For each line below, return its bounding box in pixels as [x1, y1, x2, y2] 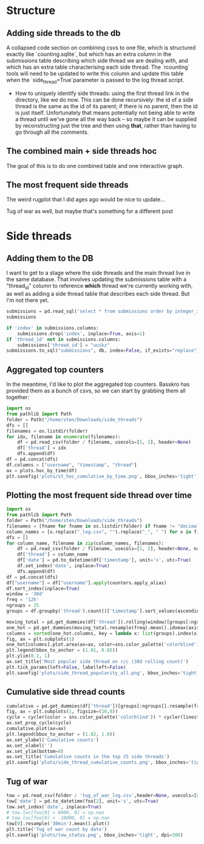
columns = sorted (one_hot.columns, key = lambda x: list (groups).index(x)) [6, 630, 202, 636]
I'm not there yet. [6, 296, 49, 304]
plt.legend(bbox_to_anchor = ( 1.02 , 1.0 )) [6, 731, 115, 737]
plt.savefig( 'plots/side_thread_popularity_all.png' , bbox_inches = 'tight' [6, 670, 200, 676]
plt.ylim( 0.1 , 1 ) [6, 653, 50, 659]
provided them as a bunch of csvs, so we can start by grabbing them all [6, 387, 186, 394]
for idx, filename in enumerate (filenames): [6, 433, 121, 440]
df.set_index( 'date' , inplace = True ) [17, 563, 110, 569]
